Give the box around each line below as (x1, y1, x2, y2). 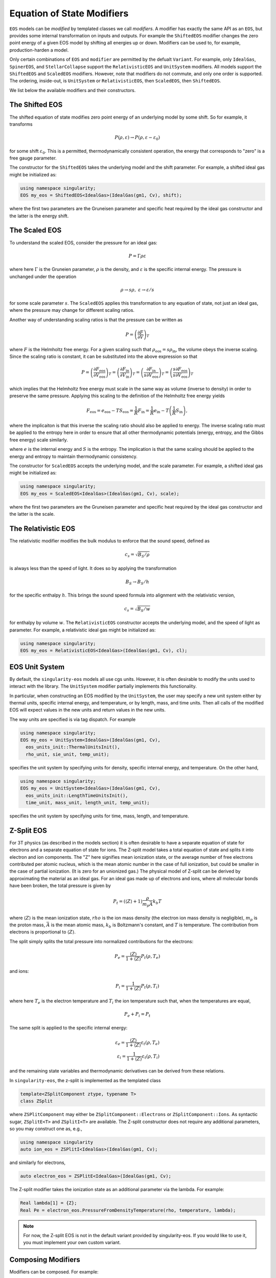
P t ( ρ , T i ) (141, 983, 159, 990)
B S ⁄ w (137, 606, 151, 613)
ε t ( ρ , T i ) (142, 1053, 160, 1060)
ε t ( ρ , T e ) (141, 1039, 160, 1046)
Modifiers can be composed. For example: (9, 1269, 99, 1275)
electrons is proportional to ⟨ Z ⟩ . (9, 929, 76, 935)
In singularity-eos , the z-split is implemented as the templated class (9, 1077, 161, 1083)
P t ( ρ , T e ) (141, 953, 160, 961)
